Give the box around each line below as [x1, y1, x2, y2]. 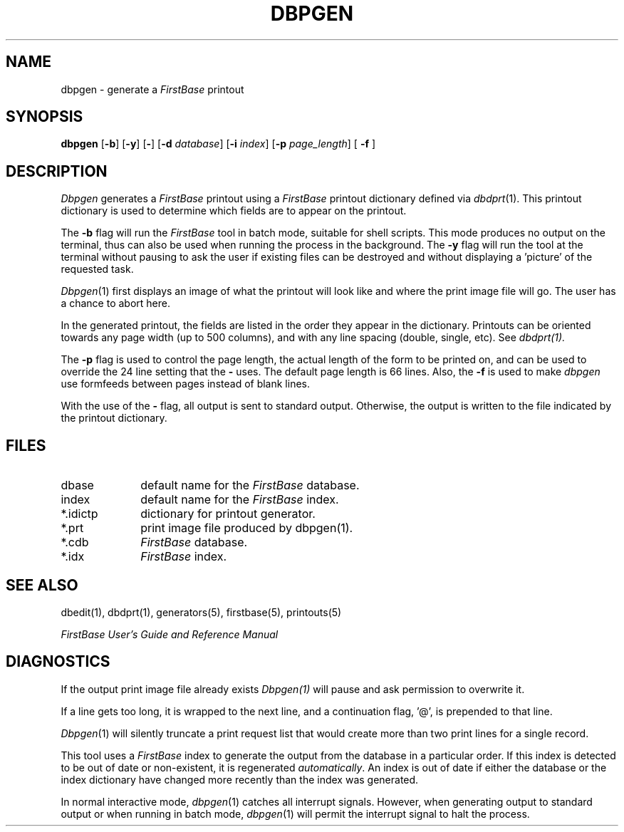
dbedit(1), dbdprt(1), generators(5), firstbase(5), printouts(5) [61, 605, 342, 618]
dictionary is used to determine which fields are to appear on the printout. [61, 204, 407, 217]
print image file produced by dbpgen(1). [140, 521, 353, 536]
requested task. [61, 263, 134, 276]
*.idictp [61, 506, 98, 521]
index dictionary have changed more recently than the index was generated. [61, 773, 419, 786]
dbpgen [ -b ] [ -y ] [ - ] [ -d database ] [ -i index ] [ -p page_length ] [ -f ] [61, 137, 376, 150]
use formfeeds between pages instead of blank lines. [61, 378, 311, 390]
